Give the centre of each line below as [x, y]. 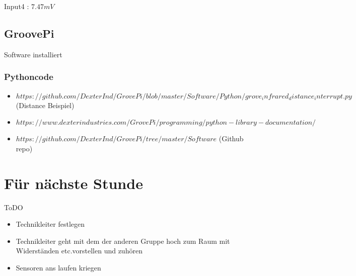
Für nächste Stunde [74, 183]
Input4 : [17, 6]
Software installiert [33, 54]
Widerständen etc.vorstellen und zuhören [79, 251]
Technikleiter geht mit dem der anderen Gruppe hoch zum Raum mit [123, 241]
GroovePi [29, 33]
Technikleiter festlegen [50, 224]
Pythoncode [29, 77]
